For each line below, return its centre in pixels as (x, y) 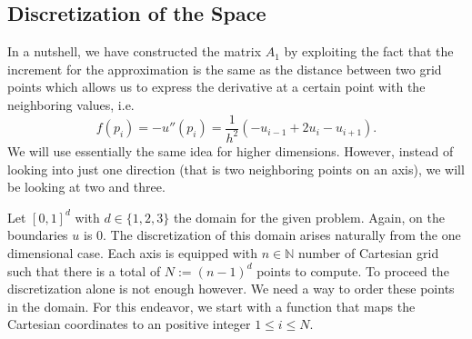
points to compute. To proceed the (353, 270)
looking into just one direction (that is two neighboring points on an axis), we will (236, 169)
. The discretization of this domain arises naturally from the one (282, 235)
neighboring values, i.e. (71, 104)
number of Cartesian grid (369, 252)
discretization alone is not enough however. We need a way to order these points (231, 289)
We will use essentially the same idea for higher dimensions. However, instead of (231, 150)
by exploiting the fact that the (369, 51)
